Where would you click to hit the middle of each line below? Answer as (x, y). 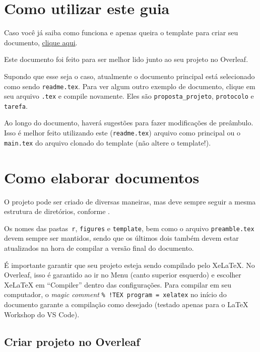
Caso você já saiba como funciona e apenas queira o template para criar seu (121, 32)
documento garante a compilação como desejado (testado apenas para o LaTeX (126, 304)
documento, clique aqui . (41, 42)
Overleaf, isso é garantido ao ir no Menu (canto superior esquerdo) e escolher (123, 275)
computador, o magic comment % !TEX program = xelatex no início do (115, 294)
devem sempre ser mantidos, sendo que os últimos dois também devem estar (121, 238)
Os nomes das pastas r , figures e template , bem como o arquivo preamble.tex (129, 228)
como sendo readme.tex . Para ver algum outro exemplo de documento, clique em (130, 86)
